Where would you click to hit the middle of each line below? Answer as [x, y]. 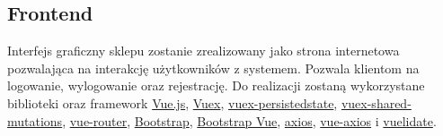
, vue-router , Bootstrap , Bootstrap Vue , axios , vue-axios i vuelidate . [249, 120]
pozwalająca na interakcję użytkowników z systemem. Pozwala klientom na [213, 68]
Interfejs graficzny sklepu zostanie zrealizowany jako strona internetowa [204, 51]
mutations [35, 120]
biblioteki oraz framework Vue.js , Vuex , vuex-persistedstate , [173, 102]
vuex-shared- [376, 102]
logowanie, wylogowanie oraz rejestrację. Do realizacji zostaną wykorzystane [216, 85]
